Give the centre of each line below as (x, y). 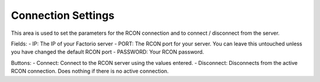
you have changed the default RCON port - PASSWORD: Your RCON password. (108, 52)
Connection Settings (63, 15)
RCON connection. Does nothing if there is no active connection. (90, 71)
